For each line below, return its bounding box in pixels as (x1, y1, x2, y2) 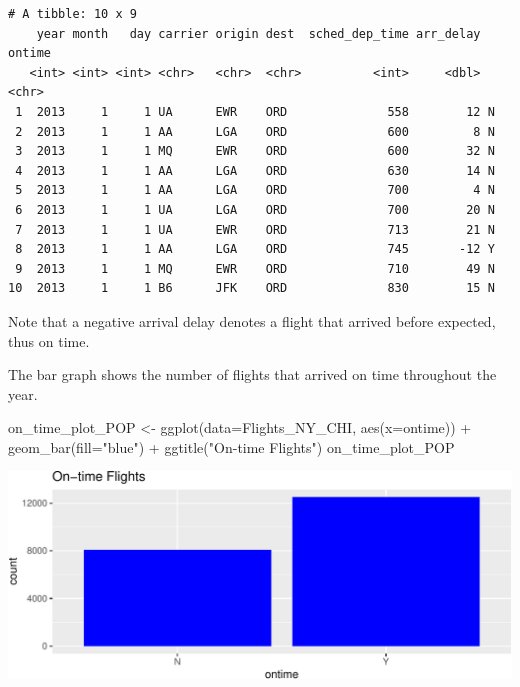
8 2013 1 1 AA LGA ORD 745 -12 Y (15, 242, 495, 257)
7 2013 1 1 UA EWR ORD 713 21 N (15, 222, 495, 237)
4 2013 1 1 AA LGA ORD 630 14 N (15, 163, 495, 178)
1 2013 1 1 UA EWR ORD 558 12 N (15, 104, 495, 119)
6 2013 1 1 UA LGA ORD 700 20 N (15, 202, 495, 217)
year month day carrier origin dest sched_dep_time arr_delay (36, 26, 481, 41)
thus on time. (8, 330, 90, 351)
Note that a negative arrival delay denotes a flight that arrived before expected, (8, 310, 496, 331)
